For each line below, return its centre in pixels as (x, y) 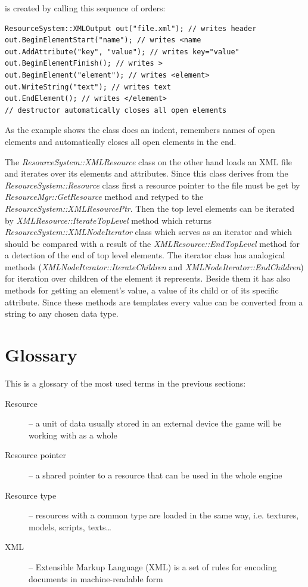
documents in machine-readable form (96, 578)
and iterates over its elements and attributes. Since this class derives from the (147, 173)
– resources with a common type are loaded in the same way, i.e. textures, (164, 515)
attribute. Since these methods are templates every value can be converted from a (154, 302)
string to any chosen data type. (62, 313)
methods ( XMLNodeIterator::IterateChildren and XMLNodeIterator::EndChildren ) (154, 266)
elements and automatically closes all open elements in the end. (121, 141)
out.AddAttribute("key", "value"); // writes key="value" (122, 52)
